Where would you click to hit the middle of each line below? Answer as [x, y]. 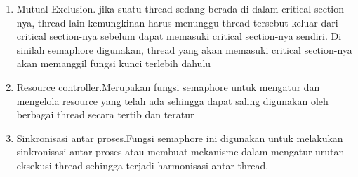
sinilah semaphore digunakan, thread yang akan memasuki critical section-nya [184, 49]
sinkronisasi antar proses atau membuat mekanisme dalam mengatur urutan [180, 151]
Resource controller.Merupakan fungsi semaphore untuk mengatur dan [168, 86]
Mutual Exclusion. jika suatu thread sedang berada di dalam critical [164, 8]
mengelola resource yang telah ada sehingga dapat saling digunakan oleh [172, 100]
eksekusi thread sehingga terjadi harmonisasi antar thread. [142, 165]
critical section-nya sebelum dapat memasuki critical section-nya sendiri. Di [179, 36]
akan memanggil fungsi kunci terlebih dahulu [114, 63]
